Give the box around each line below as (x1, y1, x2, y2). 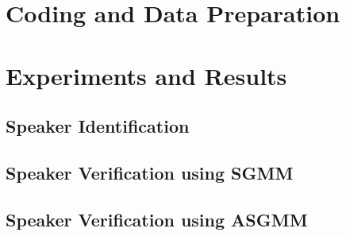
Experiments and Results (6, 59, 287, 91)
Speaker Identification (6, 114, 190, 138)
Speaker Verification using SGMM (6, 160, 294, 184)
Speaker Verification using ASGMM (6, 207, 308, 231)
